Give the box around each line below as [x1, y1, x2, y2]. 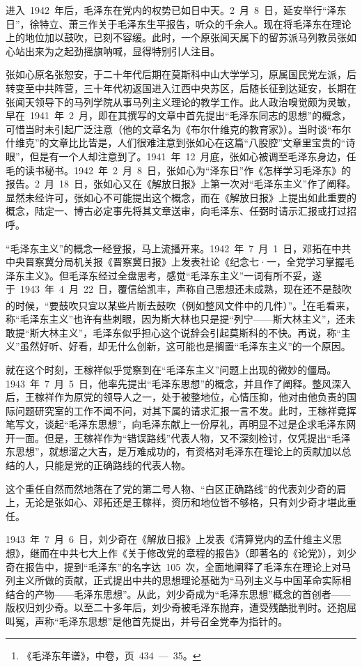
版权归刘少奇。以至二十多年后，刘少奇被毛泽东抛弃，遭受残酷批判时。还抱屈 [6, 600, 356, 615]
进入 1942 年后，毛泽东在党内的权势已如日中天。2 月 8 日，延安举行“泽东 [6, 3, 347, 17]
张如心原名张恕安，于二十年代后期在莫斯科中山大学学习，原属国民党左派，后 [6, 67, 356, 82]
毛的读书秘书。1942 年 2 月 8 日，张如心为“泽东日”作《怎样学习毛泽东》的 [6, 162, 352, 177]
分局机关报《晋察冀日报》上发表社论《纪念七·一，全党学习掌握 [54, 254, 345, 269]
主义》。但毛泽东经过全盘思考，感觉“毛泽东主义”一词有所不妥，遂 [24, 268, 322, 282]
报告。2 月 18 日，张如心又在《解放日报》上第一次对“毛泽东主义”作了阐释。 [6, 176, 356, 191]
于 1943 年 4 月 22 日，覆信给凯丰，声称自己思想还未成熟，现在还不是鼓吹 [6, 282, 352, 296]
